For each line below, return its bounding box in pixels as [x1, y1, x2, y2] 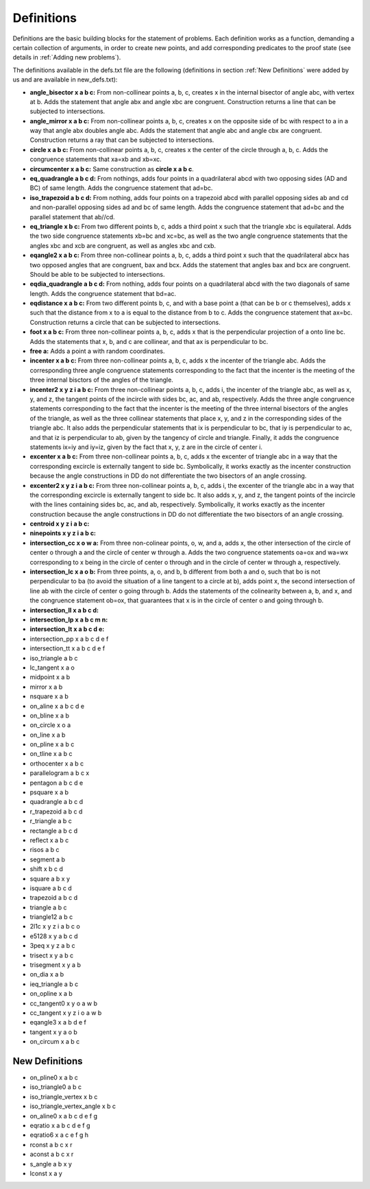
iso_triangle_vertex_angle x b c [29, 1102, 116, 1110]
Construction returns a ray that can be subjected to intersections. [29, 136, 214, 144]
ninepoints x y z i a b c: [29, 529, 96, 537]
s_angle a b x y [29, 1160, 72, 1168]
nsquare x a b [29, 692, 69, 700]
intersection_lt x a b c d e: [29, 625, 105, 633]
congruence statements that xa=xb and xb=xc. [29, 155, 162, 164]
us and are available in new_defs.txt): [12, 75, 118, 84]
